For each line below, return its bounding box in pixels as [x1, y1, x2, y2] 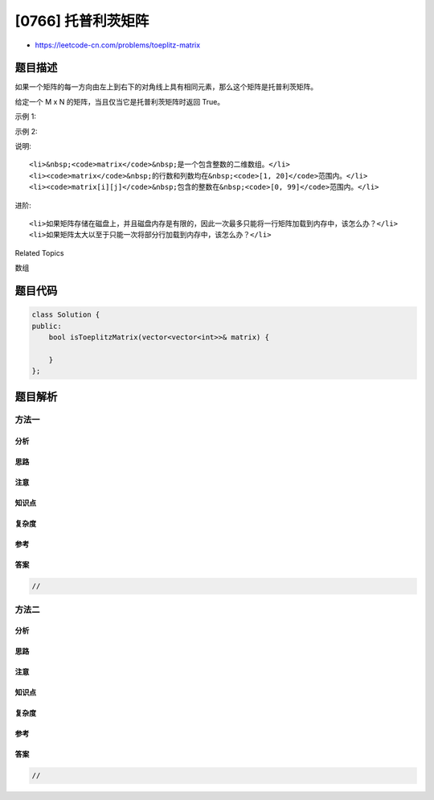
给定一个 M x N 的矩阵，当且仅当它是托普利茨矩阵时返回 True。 [14, 96, 225, 106]
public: [31, 322, 62, 330]
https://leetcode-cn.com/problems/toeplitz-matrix [35, 40, 201, 50]
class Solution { [31, 310, 100, 319]
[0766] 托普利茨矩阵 [14, 12, 149, 30]
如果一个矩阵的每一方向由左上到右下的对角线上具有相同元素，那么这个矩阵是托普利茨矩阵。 [14, 82, 317, 92]
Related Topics [14, 248, 64, 257]
